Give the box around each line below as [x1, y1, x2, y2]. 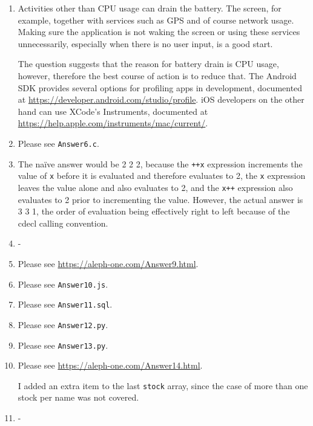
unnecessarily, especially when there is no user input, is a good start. [18, 37, 273, 50]
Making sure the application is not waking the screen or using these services [18, 25, 300, 38]
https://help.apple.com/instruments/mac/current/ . [18, 117, 208, 129]
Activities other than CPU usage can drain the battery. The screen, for [18, 2, 282, 14]
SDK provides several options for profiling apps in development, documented [18, 81, 303, 94]
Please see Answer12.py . [18, 318, 108, 331]
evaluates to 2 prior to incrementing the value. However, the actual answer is [18, 193, 303, 205]
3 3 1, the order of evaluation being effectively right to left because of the [18, 205, 290, 218]
